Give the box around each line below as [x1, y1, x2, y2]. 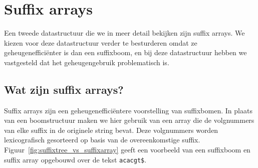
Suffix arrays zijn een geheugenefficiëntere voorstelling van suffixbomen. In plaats [4, 105, 252, 115]
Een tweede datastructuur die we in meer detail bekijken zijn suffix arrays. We [4, 28, 245, 38]
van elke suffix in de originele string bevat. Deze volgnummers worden [4, 124, 218, 135]
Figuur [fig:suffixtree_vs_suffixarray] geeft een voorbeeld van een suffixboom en [4, 144, 250, 155]
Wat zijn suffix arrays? [4, 81, 124, 97]
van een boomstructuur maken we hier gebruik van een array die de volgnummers [4, 115, 254, 125]
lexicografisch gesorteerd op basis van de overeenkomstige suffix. [4, 134, 200, 145]
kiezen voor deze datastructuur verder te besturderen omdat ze [4, 37, 197, 48]
